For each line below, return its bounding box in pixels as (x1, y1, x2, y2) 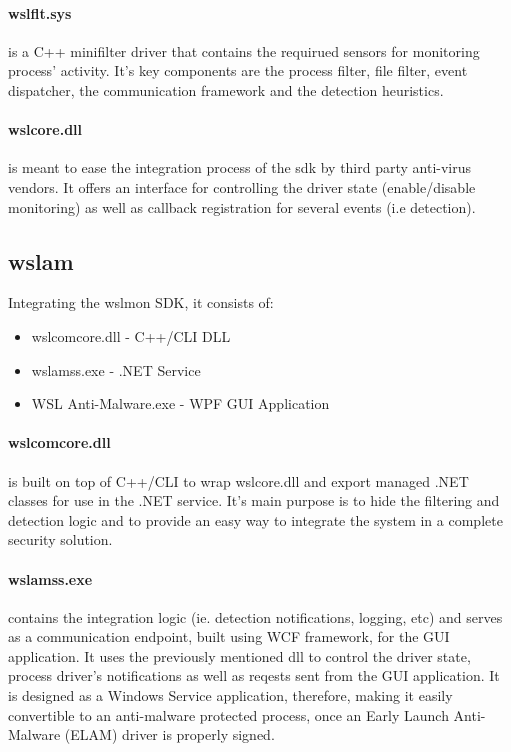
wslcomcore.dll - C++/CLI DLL (31, 325, 231, 346)
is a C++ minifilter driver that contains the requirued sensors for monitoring (8, 40, 480, 61)
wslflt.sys (8, 2, 72, 23)
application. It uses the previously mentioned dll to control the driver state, (8, 645, 471, 666)
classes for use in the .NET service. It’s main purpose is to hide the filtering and (8, 490, 500, 511)
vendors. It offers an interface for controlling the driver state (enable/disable (8, 176, 476, 197)
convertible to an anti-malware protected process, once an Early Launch (8, 704, 449, 725)
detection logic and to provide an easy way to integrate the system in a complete (8, 509, 503, 530)
